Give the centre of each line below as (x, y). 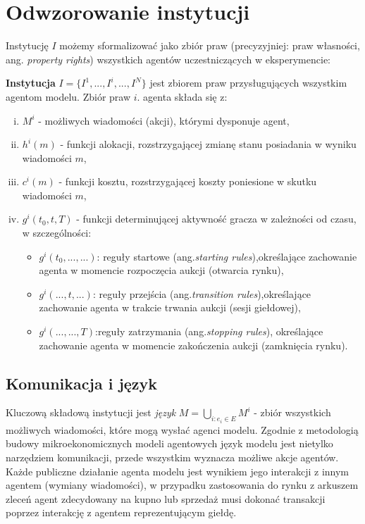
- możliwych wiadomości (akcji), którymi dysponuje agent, (164, 120)
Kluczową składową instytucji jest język (91, 412)
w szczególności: (57, 233)
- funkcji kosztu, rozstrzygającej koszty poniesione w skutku (188, 181)
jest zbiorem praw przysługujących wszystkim (248, 83)
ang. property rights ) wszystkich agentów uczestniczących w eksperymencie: (168, 59)
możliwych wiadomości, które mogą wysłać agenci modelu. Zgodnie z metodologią (182, 429)
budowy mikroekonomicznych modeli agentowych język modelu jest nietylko (169, 443)
